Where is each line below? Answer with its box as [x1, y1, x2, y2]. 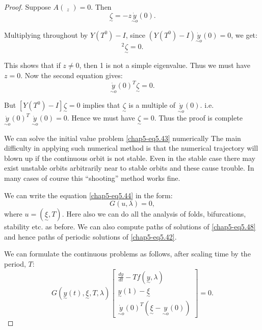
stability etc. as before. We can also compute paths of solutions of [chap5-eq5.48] [4, 221, 256, 232]
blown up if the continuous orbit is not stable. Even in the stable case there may [4, 152, 255, 163]
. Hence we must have [67, 112, 135, 123]
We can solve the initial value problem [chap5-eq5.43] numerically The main [4, 132, 241, 143]
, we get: [231, 29, 257, 40]
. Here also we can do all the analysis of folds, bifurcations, [62, 208, 246, 219]
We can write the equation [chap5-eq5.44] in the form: [4, 190, 173, 200]
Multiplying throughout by [4, 29, 88, 40]
